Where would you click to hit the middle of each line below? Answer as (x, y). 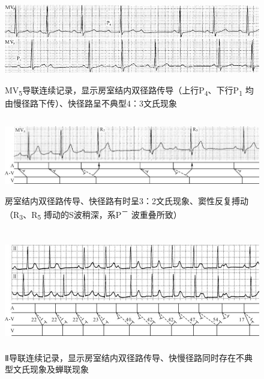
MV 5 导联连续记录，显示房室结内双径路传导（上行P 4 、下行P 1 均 (129, 90)
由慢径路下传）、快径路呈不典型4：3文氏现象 (91, 103)
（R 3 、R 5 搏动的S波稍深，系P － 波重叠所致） (93, 214)
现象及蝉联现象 (59, 369)
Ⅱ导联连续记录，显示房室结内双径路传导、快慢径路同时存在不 (124, 357)
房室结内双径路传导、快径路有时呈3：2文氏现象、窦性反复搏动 (127, 200)
